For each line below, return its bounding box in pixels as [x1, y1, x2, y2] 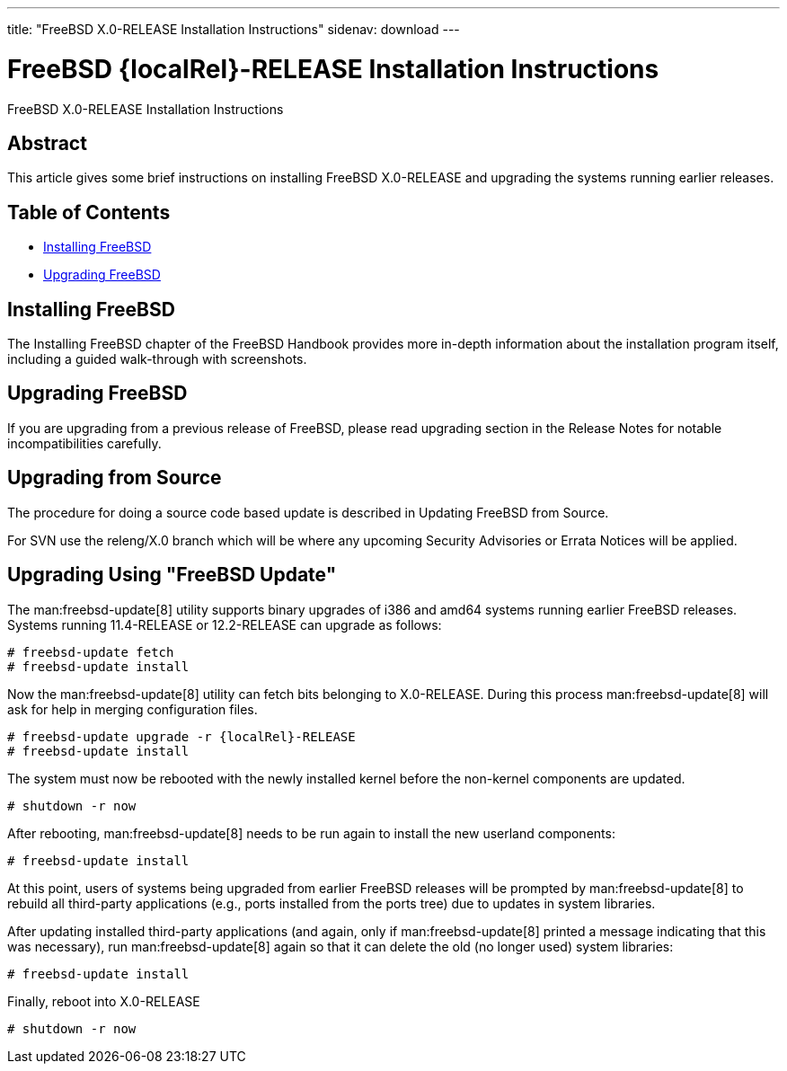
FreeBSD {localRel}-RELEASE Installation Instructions [7, 53, 659, 84]
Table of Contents [7, 200, 171, 224]
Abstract [7, 131, 87, 155]
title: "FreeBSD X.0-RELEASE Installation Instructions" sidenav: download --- [7, 22, 460, 37]
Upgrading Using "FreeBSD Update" [7, 563, 337, 587]
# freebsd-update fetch [7, 644, 174, 659]
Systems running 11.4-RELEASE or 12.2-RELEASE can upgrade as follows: [7, 616, 442, 633]
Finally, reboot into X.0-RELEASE [7, 993, 200, 1009]
